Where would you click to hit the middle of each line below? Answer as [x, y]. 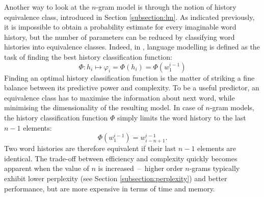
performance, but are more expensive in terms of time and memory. [110, 188]
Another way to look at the [47, 7]
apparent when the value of [47, 168]
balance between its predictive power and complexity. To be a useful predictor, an [132, 88]
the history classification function [56, 117]
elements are [217, 148]
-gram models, [232, 107]
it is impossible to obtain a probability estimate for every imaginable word [120, 27]
